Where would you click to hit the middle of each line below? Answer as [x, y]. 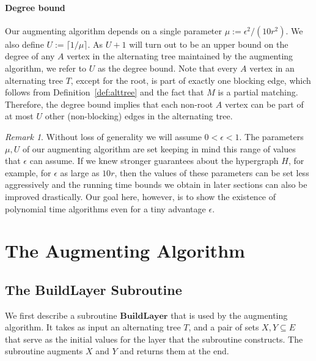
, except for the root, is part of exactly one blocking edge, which [191, 80]
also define [24, 44]
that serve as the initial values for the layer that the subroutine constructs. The [154, 339]
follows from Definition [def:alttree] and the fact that [105, 92]
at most [19, 116]
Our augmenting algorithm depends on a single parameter [113, 30]
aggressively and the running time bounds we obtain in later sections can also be [156, 184]
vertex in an [272, 68]
